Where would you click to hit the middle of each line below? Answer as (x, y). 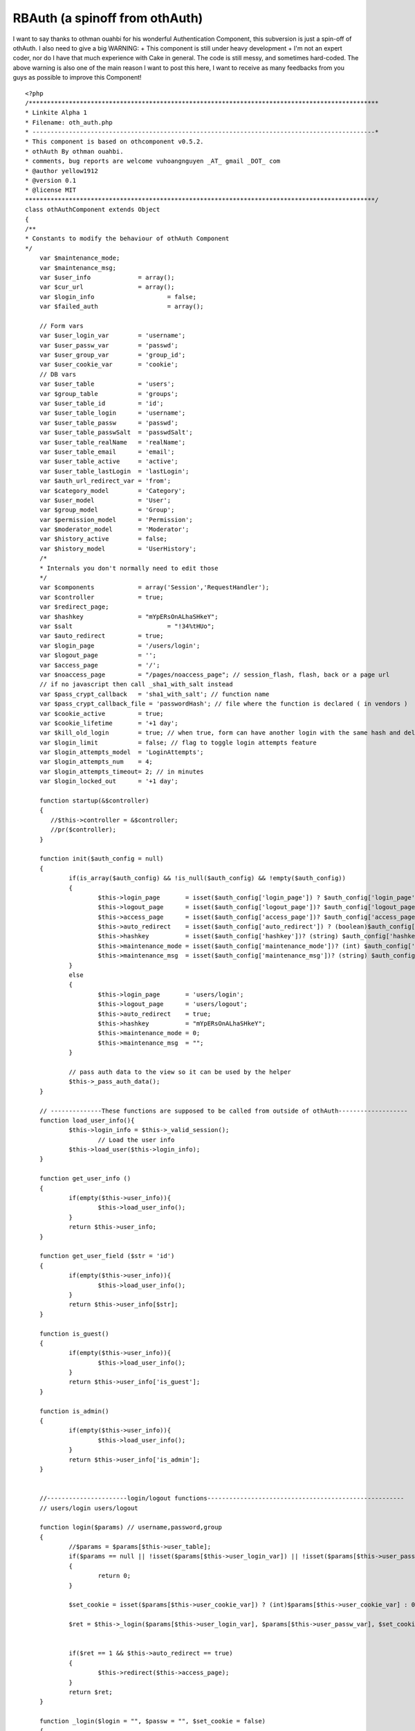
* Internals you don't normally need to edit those (129, 568)
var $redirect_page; (74, 607)
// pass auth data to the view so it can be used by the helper (180, 1072)
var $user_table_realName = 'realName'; (112, 442)
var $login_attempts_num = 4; (96, 762)
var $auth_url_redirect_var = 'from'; (105, 481)
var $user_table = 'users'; (107, 384)
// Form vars (61, 326)
